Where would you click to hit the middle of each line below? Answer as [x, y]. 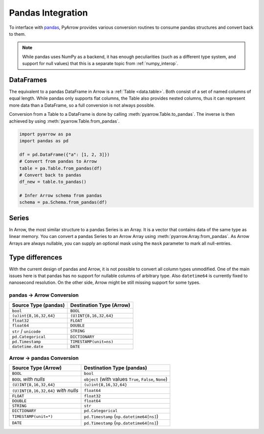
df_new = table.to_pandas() [53, 182]
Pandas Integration [48, 13]
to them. [18, 34]
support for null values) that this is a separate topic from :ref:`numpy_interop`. [100, 64]
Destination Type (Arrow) [100, 305]
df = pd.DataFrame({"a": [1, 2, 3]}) [65, 154]
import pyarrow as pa [45, 134]
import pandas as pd [44, 141]
